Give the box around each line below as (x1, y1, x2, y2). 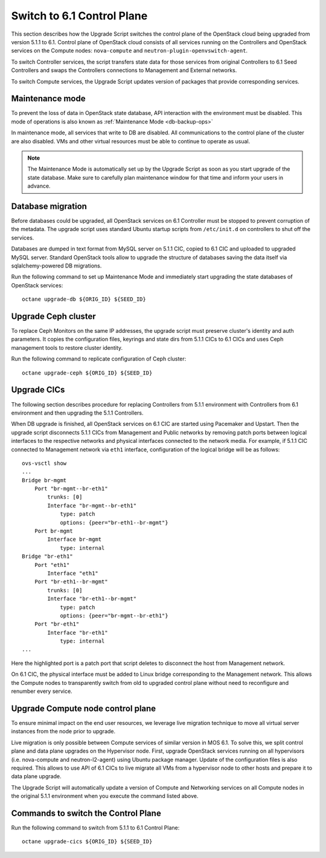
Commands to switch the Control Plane (11, 808, 161, 818)
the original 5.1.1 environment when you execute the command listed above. (11, 793, 199, 800)
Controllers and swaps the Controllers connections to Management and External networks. (11, 67, 237, 74)
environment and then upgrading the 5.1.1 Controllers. (11, 409, 144, 416)
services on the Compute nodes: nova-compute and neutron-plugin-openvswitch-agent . (11, 47, 248, 54)
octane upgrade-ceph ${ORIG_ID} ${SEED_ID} (22, 369, 153, 376)
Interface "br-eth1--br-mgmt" (47, 595, 137, 602)
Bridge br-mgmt (22, 477, 67, 483)
